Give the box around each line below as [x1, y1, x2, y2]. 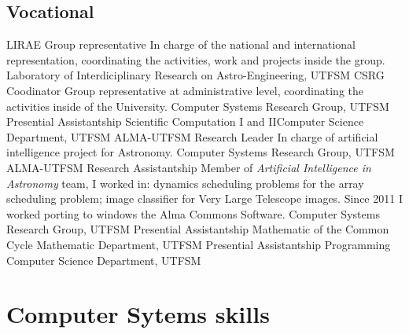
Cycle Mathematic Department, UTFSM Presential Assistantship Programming [6, 236, 391, 252]
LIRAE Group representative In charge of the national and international [6, 36, 356, 53]
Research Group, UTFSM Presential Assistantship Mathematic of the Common [6, 221, 389, 237]
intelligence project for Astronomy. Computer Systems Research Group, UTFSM [6, 144, 395, 160]
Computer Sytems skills [6, 298, 270, 330]
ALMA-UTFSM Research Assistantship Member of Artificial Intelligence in [6, 159, 371, 175]
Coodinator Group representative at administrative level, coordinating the [6, 82, 363, 98]
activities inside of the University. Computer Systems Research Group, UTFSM [6, 97, 389, 114]
